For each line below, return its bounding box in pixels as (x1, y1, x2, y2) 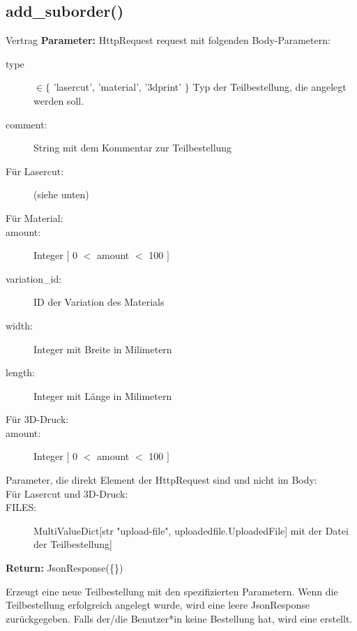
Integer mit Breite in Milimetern (33, 341, 172, 356)
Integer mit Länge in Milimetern (33, 388, 172, 403)
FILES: (6, 500, 37, 514)
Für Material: (6, 210, 63, 225)
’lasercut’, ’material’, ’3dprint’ (53, 80, 182, 94)
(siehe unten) (33, 187, 89, 202)
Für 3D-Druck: (6, 412, 69, 426)
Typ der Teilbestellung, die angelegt (192, 80, 347, 94)
